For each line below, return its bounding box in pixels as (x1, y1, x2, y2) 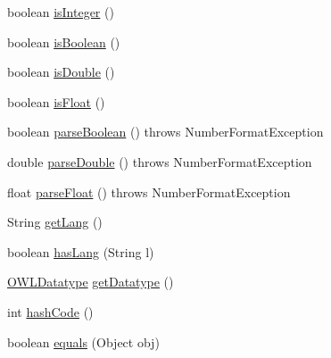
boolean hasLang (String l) (7, 242, 154, 261)
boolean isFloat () (7, 92, 105, 111)
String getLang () (7, 212, 103, 231)
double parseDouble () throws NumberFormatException (7, 152, 312, 171)
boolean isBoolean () (7, 32, 120, 51)
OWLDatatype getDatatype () (7, 272, 174, 291)
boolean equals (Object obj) (7, 332, 160, 351)
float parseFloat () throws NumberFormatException (7, 182, 291, 201)
